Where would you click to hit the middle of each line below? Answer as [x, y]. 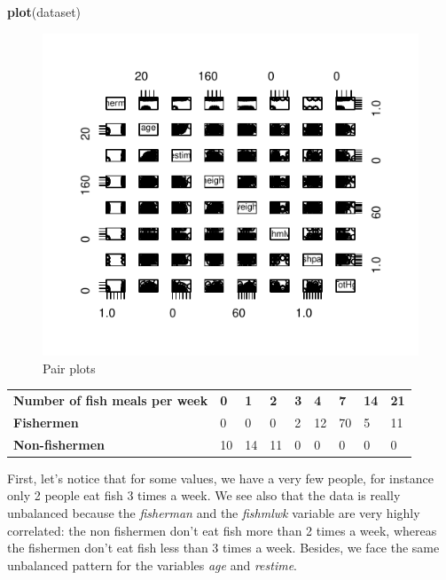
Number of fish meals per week [111, 400]
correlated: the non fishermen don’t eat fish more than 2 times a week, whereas [222, 530]
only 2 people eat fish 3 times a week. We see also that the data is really [204, 495]
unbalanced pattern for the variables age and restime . [153, 564]
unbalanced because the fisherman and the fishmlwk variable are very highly [214, 512]
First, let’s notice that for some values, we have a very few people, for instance [220, 478]
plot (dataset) [44, 12]
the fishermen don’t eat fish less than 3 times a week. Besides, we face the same [223, 548]
